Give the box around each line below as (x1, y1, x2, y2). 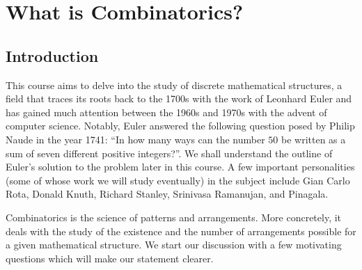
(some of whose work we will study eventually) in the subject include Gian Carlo (6, 173, 350, 187)
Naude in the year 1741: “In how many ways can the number (6, 132, 265, 146)
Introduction (6, 45, 99, 66)
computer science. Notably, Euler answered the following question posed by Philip (6, 118, 355, 133)
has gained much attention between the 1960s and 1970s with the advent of (6, 104, 327, 119)
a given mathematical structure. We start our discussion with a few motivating (6, 237, 342, 252)
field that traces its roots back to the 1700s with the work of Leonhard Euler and (6, 91, 352, 106)
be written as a (281, 132, 346, 146)
